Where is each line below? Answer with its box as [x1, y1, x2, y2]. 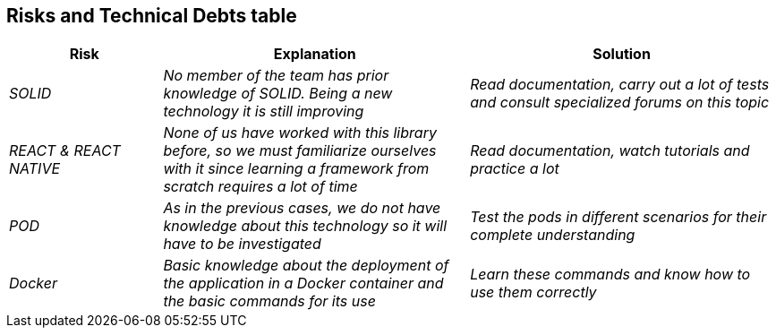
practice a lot [470, 159, 559, 178]
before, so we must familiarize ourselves [163, 142, 437, 160]
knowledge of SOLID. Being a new [163, 84, 393, 103]
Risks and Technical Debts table [6, 4, 297, 27]
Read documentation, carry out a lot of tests [470, 75, 770, 94]
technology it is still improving [163, 102, 364, 121]
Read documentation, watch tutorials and [470, 142, 750, 160]
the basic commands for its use [163, 292, 376, 311]
